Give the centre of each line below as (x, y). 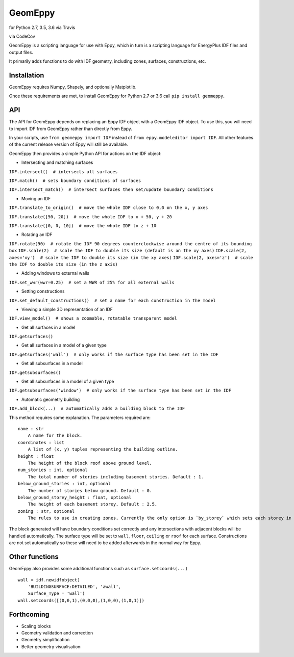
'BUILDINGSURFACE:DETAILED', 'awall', (74, 587)
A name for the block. (55, 436)
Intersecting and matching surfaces (57, 162)
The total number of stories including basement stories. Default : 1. (116, 477)
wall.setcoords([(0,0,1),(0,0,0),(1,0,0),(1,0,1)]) (81, 600)
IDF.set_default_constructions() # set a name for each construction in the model (112, 300)
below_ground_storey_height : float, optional (75, 497)
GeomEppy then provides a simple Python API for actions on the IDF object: (85, 153)
